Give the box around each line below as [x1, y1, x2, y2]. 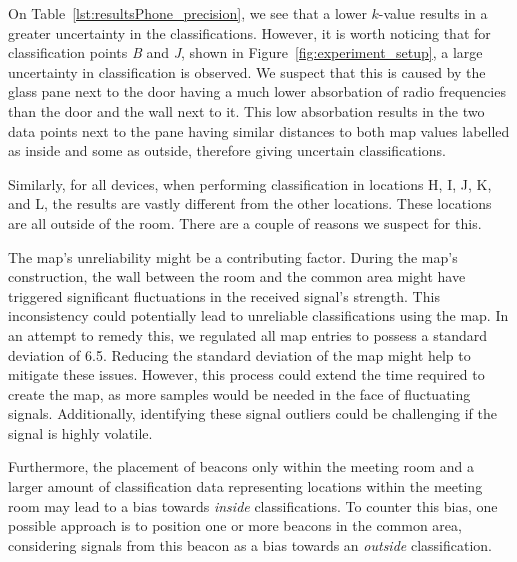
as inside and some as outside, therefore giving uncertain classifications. [8, 140, 446, 161]
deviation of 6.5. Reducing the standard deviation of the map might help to [8, 344, 471, 365]
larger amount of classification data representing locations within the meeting [8, 476, 483, 497]
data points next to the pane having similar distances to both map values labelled [8, 120, 510, 141]
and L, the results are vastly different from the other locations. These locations [8, 193, 492, 214]
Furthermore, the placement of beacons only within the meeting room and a [8, 456, 474, 477]
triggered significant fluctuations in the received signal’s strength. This [8, 285, 440, 306]
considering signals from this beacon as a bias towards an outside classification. [8, 534, 492, 555]
